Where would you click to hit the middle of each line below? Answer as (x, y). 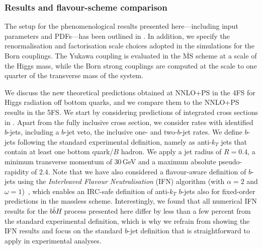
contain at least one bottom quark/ (59, 151)
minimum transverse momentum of (58, 161)
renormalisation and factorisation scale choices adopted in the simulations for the (129, 46)
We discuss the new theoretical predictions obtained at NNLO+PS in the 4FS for (130, 92)
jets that (234, 141)
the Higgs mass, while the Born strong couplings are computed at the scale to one (131, 65)
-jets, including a (33, 132)
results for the (26, 210)
